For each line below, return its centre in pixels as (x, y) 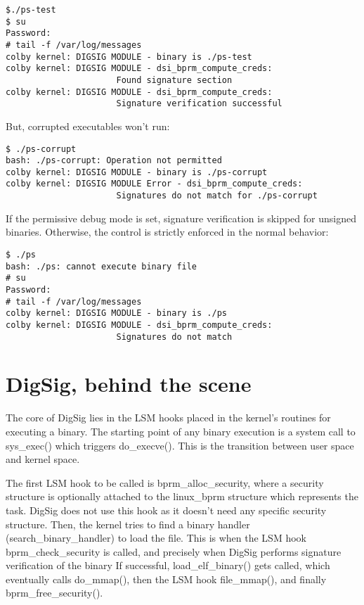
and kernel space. (43, 459)
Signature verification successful (199, 104)
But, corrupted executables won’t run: (88, 126)
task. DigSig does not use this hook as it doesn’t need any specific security (166, 510)
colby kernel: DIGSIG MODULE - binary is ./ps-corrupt (137, 172)
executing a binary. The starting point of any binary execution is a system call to (181, 431)
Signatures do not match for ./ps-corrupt (217, 196)
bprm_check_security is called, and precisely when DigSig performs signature (174, 551)
